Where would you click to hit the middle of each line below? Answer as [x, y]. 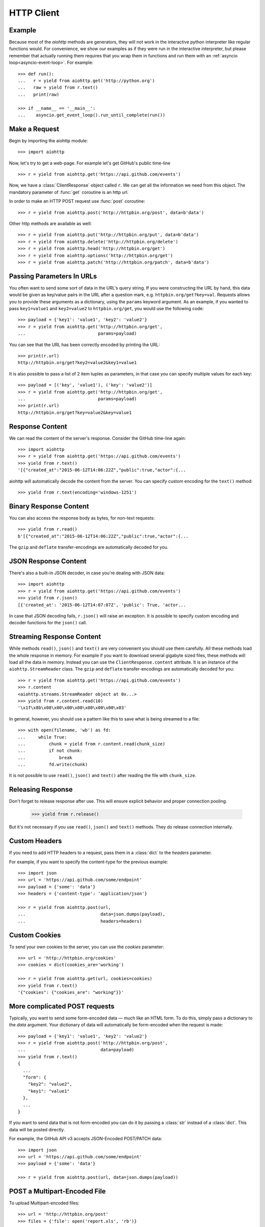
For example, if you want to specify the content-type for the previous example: [89, 862]
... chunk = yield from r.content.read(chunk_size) [92, 744]
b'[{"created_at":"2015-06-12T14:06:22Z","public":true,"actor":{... [103, 536]
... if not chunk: [50, 751]
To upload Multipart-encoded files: [44, 1203]
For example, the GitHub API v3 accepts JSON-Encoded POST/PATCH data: [86, 1139]
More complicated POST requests [62, 1006]
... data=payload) [76, 1050]
